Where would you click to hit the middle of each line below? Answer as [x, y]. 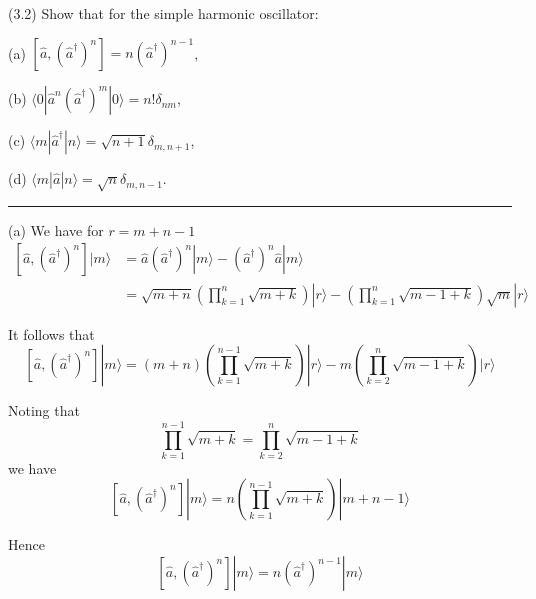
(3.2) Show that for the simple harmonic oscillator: [163, 13]
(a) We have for [56, 229]
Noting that [44, 410]
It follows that [51, 333]
